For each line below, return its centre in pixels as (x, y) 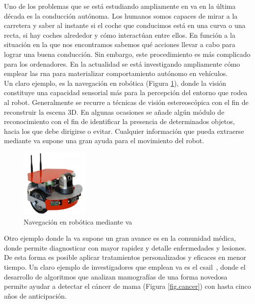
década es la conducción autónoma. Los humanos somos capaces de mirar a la (121, 15)
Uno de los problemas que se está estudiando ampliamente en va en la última (120, 6)
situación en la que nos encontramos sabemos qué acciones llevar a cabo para (120, 44)
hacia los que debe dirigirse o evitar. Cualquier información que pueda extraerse (124, 131)
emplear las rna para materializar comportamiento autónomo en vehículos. (116, 73)
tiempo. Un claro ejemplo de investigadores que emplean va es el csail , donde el (125, 267)
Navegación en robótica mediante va (78, 221)
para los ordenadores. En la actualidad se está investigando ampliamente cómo (122, 63)
